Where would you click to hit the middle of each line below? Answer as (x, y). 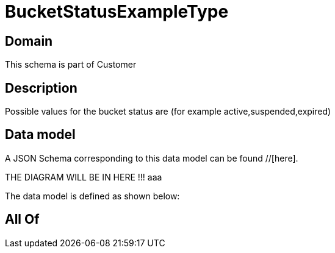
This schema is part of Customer (71, 65)
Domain (29, 41)
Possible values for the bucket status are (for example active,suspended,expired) (168, 112)
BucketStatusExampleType (117, 12)
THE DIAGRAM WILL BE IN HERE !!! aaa (84, 177)
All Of (22, 219)
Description (41, 88)
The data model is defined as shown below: (92, 196)
